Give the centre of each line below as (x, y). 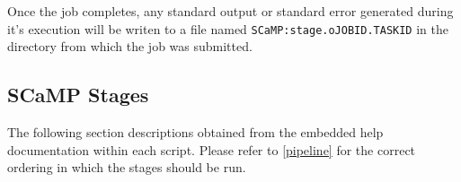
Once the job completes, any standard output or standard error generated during (230, 11)
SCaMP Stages (78, 95)
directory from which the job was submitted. (130, 46)
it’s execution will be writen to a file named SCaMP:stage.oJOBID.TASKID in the (228, 28)
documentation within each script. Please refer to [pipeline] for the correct (212, 149)
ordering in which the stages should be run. (127, 167)
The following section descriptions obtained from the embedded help (195, 132)
